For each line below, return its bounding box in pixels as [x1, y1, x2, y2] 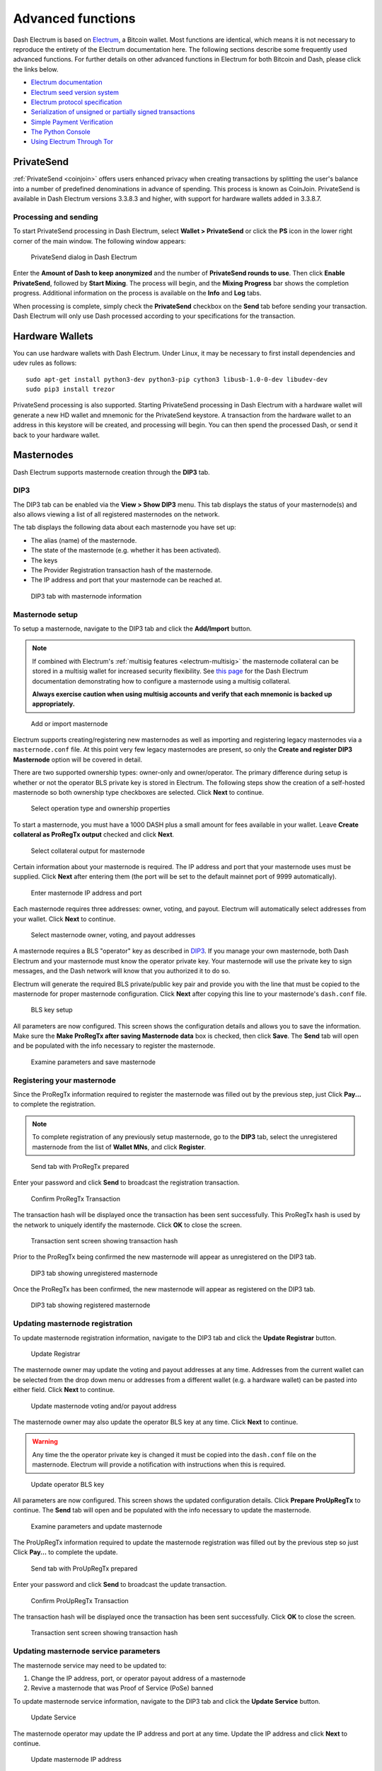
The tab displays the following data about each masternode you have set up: [13, 523, 236, 531]
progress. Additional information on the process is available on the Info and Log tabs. [13, 289, 262, 298]
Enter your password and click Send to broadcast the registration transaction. [13, 1178, 240, 1187]
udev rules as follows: [13, 358, 77, 368]
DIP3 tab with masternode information [30, 592, 142, 600]
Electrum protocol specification [30, 98, 122, 106]
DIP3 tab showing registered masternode [30, 1301, 151, 1310]
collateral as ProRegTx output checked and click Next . [13, 830, 175, 839]
